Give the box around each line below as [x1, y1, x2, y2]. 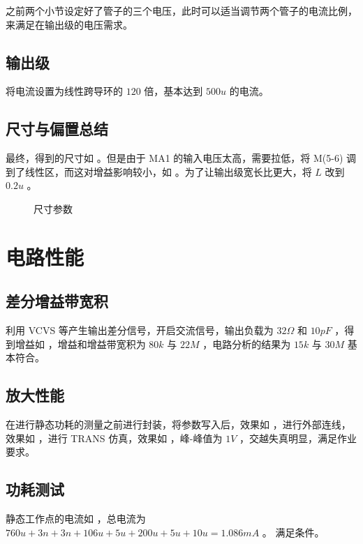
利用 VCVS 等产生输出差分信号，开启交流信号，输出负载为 [6, 323, 274, 338]
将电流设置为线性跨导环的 [6, 84, 123, 98]
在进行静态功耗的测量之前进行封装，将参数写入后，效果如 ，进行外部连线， [6, 417, 351, 432]
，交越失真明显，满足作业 [239, 430, 357, 445]
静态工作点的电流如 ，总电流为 [6, 511, 146, 526]
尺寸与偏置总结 [6, 118, 108, 139]
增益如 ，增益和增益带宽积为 [15, 336, 146, 351]
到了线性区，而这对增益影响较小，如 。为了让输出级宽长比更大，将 [6, 164, 312, 179]
